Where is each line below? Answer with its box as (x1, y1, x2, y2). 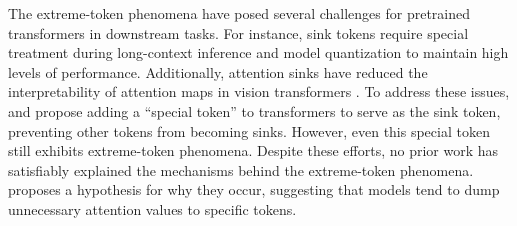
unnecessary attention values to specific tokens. (8, 198, 297, 219)
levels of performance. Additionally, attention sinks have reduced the (8, 61, 428, 82)
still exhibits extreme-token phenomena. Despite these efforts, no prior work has (8, 140, 499, 161)
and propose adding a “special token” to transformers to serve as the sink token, (8, 100, 501, 121)
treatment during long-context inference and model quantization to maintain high (8, 42, 509, 63)
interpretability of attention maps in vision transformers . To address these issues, (8, 81, 510, 102)
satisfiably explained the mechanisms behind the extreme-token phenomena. (8, 159, 474, 180)
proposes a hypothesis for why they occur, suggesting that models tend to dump (8, 179, 500, 200)
